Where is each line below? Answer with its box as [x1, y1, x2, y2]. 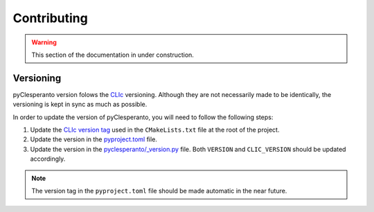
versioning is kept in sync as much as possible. [12, 100, 148, 109]
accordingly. [30, 154, 66, 163]
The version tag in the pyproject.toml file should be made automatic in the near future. [31, 186, 287, 195]
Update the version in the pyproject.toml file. [30, 135, 157, 143]
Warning [31, 38, 57, 46]
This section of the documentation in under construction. [31, 51, 194, 59]
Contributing [12, 10, 88, 26]
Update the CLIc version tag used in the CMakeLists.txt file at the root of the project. [30, 125, 280, 134]
